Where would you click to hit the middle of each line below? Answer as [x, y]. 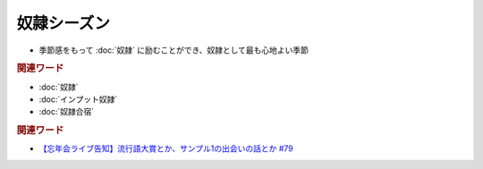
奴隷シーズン [64, 23]
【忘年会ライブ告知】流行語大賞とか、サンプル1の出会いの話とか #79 [166, 148]
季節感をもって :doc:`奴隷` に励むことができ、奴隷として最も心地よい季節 [174, 50]
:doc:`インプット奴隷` [78, 99]
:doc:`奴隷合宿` [67, 112]
